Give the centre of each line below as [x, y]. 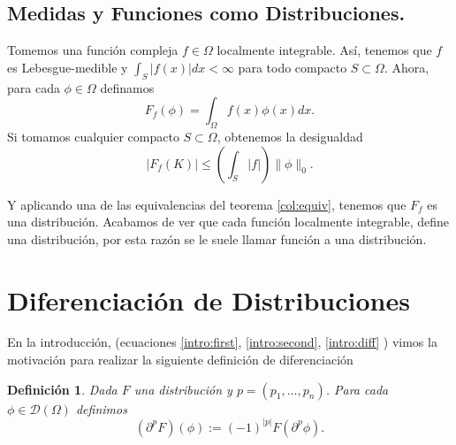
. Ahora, [407, 67]
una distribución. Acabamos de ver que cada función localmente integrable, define [228, 222]
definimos [101, 408]
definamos [127, 87]
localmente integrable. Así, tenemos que [324, 50]
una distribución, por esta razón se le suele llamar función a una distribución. [217, 238]
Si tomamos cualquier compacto [93, 136]
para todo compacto [293, 67]
